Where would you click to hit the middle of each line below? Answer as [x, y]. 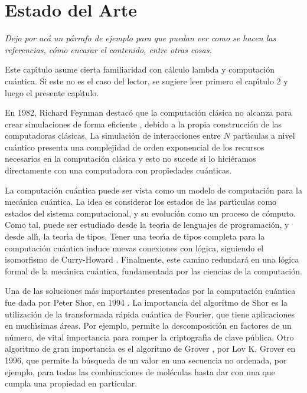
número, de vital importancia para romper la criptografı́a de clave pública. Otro [149, 337]
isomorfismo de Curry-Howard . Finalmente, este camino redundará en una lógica [152, 259]
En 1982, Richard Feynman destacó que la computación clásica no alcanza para [148, 112]
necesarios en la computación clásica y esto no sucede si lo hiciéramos [130, 158]
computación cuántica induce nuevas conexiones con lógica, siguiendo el [134, 248]
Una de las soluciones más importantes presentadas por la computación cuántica [150, 291]
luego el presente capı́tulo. [52, 92]
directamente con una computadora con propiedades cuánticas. [118, 170]
